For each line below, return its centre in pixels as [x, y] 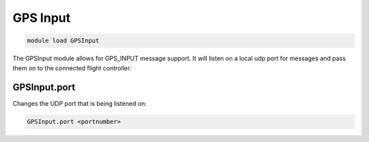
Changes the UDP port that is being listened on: [80, 104]
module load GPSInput [63, 41]
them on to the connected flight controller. [72, 68]
